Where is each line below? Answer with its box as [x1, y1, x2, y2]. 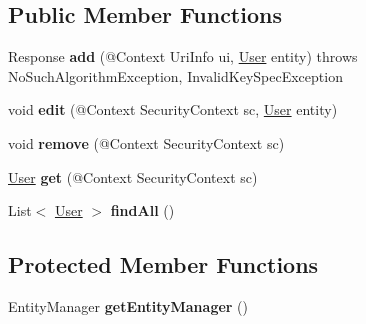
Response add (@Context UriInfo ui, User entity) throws [8, 46, 358, 67]
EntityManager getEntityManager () [8, 295, 249, 316]
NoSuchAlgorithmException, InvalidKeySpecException [8, 65, 343, 86]
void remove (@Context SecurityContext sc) [8, 132, 285, 153]
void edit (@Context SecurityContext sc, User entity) [8, 99, 338, 120]
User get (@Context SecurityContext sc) [8, 166, 258, 187]
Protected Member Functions [8, 249, 319, 280]
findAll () [110, 200, 175, 221]
